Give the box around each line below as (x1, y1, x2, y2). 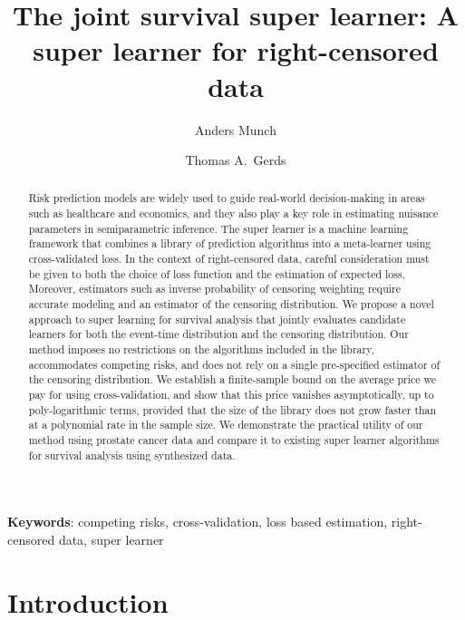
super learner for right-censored (33, 32, 439, 69)
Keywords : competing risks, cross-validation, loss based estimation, (7, 512, 388, 531)
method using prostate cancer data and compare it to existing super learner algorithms (28, 431, 440, 447)
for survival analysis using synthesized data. (28, 447, 236, 462)
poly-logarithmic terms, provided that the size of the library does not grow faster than (28, 402, 437, 417)
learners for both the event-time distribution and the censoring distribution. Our (28, 326, 409, 342)
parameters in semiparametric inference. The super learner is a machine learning (28, 220, 409, 236)
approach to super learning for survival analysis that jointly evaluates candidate (28, 311, 406, 326)
